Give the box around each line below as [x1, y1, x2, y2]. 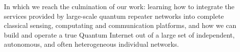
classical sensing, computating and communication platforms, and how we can [4, 20, 237, 30]
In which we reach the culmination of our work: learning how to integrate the [4, 1, 235, 11]
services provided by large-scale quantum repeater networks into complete [4, 11, 224, 21]
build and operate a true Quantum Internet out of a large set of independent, [4, 29, 235, 39]
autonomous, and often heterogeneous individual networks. [4, 39, 179, 49]
